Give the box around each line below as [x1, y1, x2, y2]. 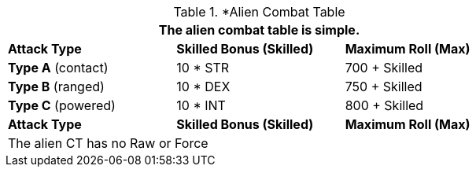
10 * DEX [176, 79, 231, 94]
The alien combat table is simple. [158, 22, 360, 38]
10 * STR [176, 60, 230, 75]
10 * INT [176, 98, 226, 113]
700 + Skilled [345, 60, 423, 75]
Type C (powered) [8, 98, 116, 113]
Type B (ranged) [8, 79, 105, 94]
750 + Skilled [345, 79, 422, 94]
